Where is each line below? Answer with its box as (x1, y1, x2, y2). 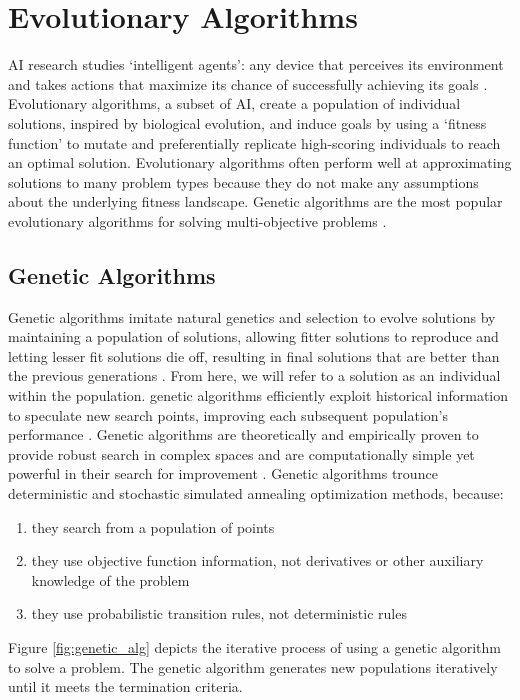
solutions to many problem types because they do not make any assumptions (8, 171, 479, 192)
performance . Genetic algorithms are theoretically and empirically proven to (8, 424, 479, 445)
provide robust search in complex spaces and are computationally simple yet (8, 443, 475, 464)
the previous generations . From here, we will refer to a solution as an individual (8, 365, 501, 386)
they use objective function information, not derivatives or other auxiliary (31, 550, 484, 571)
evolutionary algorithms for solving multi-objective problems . (8, 210, 387, 231)
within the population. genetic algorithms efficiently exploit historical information (8, 385, 509, 406)
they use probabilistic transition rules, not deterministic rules (31, 603, 407, 624)
